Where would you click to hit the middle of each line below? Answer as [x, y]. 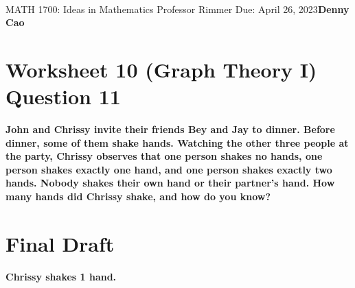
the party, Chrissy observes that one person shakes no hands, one [164, 156]
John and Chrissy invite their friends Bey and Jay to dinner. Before [170, 129]
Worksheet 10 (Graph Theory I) [161, 69]
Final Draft [60, 243]
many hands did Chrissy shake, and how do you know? [138, 196]
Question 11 [63, 96]
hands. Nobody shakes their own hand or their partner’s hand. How [170, 183]
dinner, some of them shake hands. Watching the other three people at [177, 142]
